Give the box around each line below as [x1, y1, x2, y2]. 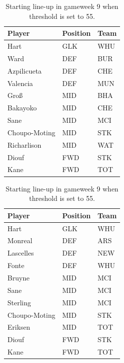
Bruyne [7, 272, 30, 282]
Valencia [7, 78, 33, 88]
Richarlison [7, 139, 42, 150]
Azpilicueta [7, 65, 42, 76]
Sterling [7, 297, 31, 307]
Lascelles [7, 248, 34, 258]
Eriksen [7, 322, 30, 332]
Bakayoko [7, 102, 37, 113]
